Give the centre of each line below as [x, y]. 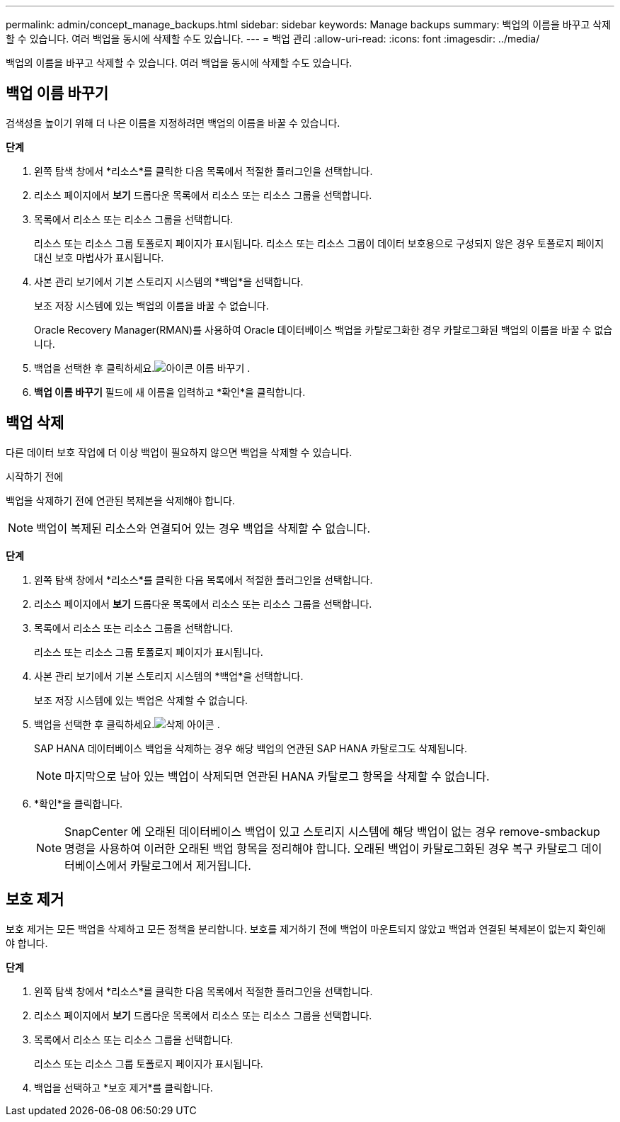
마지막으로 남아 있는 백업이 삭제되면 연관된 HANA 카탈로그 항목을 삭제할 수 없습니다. [277, 776]
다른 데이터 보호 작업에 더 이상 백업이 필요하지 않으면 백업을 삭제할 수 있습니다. [179, 452]
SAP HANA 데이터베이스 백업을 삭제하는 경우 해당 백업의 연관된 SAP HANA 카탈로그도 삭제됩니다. [251, 748]
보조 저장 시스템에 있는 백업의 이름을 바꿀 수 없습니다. [151, 305]
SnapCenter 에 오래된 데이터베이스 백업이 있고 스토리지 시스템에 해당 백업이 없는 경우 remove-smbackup [332, 831]
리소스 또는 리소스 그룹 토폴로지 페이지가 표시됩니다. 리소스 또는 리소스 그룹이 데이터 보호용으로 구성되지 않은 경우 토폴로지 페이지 [319, 243]
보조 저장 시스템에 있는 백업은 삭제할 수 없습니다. [141, 700]
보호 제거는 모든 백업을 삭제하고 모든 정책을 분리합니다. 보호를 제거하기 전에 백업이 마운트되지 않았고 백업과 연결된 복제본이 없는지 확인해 [306, 929]
